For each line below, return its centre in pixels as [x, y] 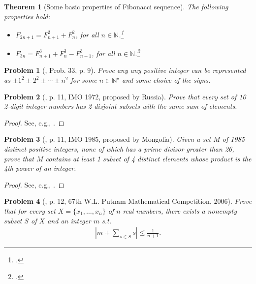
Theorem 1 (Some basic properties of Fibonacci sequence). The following [116, 6]
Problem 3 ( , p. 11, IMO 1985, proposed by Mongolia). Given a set [108, 139]
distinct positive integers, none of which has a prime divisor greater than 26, [119, 148]
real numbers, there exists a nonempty [180, 210]
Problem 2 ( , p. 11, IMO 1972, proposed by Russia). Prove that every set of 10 [125, 96]
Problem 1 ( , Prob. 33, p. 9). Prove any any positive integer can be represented [125, 70]
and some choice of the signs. [166, 80]
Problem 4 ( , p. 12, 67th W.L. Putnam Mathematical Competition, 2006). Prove [128, 201]
